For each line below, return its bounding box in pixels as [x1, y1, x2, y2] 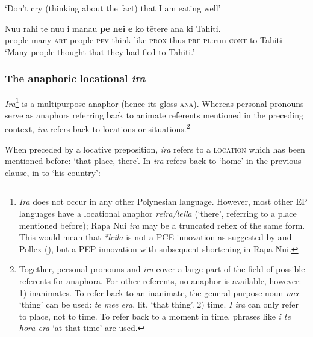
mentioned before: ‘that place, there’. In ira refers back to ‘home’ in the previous [5, 154, 302, 167]
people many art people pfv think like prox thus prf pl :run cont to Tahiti [5, 34, 282, 46]
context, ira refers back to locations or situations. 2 [5, 121, 190, 135]
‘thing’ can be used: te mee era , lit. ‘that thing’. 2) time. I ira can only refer [19, 298, 299, 311]
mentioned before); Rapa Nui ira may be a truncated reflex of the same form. [19, 219, 305, 231]
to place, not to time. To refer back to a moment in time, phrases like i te [19, 309, 291, 322]
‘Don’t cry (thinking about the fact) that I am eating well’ [5, 2, 221, 14]
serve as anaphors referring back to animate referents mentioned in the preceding [5, 108, 304, 121]
